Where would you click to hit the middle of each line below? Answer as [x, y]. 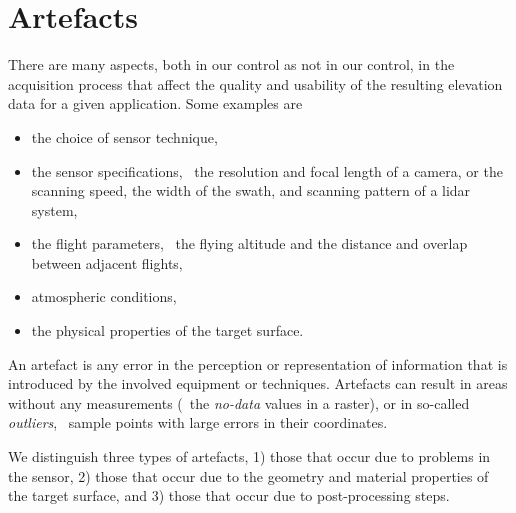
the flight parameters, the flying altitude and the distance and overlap [249, 243]
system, [54, 209]
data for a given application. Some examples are [155, 103]
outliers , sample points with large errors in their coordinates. [198, 422]
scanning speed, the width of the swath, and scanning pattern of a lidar [251, 190]
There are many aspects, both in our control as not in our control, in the [231, 64]
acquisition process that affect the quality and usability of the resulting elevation [255, 83]
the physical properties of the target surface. [167, 330]
